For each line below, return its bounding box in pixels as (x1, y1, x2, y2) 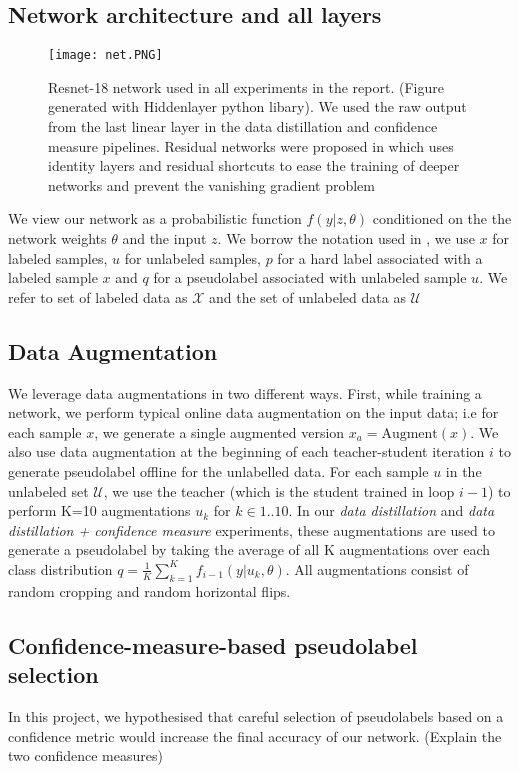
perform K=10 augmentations (8, 500, 191, 521)
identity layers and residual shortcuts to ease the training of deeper (48, 155, 460, 176)
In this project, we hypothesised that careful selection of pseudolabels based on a (8, 705, 504, 726)
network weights (8, 228, 107, 249)
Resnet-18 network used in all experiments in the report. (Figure (48, 76, 444, 97)
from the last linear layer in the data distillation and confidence (48, 116, 438, 137)
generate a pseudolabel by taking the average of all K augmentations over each (8, 539, 491, 560)
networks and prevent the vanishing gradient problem (48, 174, 375, 195)
